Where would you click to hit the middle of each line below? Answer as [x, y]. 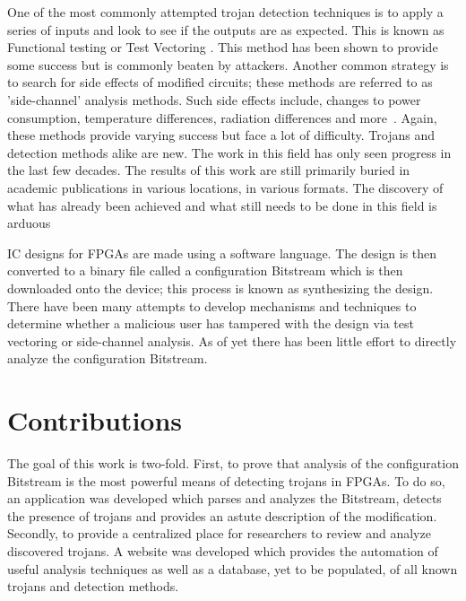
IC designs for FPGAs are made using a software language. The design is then [222, 253]
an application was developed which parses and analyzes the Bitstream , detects [224, 498]
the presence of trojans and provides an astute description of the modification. [222, 515]
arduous [29, 223]
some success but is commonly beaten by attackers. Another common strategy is [228, 64]
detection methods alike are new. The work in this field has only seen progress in [229, 152]
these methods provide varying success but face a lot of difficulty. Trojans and [221, 135]
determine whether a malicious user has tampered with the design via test [211, 323]
